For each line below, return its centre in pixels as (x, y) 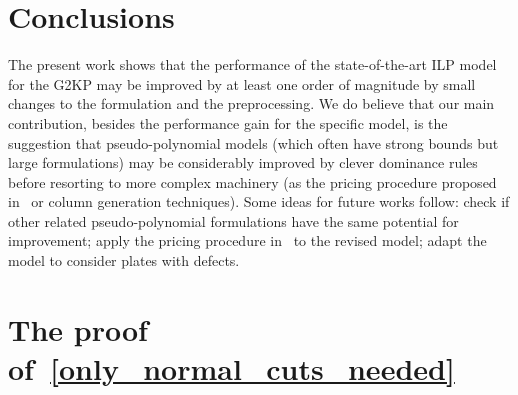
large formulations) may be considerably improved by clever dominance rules (243, 162)
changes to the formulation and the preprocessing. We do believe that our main (251, 103)
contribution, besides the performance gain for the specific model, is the (228, 122)
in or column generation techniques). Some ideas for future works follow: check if (259, 201)
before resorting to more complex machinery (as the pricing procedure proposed (252, 181)
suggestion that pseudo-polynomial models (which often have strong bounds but (253, 142)
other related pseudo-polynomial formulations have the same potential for (233, 220)
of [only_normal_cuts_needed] (231, 368)
